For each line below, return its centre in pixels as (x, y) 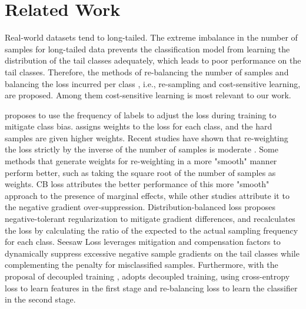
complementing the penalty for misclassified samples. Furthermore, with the (142, 265)
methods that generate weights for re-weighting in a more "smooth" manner (141, 161)
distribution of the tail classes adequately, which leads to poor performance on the (153, 60)
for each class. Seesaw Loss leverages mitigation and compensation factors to (143, 242)
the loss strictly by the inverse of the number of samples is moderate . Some (142, 149)
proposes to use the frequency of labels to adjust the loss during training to (141, 114)
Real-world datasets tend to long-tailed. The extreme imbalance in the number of (151, 37)
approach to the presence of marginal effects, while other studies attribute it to (147, 195)
